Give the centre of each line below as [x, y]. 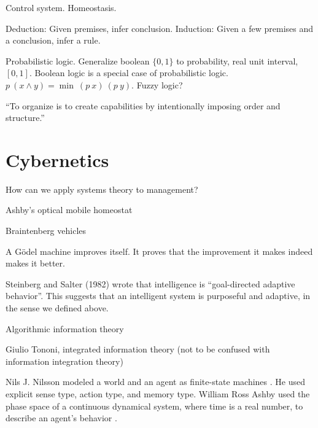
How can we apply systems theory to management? [102, 189]
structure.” [25, 118]
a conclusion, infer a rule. [53, 40]
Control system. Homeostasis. [61, 7]
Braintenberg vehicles [46, 231]
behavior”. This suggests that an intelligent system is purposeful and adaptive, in [158, 296]
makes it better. [35, 263]
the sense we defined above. [57, 308]
